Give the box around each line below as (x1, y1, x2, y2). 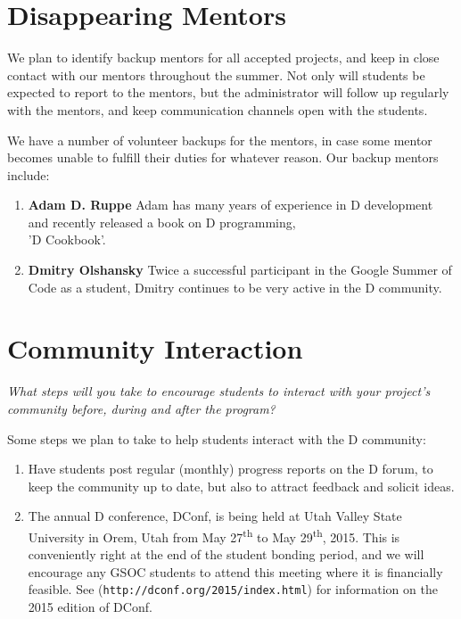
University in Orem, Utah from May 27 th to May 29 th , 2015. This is (28, 524, 400, 546)
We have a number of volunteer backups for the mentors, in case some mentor (7, 130, 432, 149)
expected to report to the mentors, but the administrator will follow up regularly (7, 83, 449, 102)
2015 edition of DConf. (28, 598, 152, 616)
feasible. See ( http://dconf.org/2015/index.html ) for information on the (28, 580, 438, 598)
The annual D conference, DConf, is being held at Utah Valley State (28, 507, 402, 525)
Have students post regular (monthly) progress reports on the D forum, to (28, 459, 433, 478)
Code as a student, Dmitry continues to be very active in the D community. (28, 277, 442, 296)
